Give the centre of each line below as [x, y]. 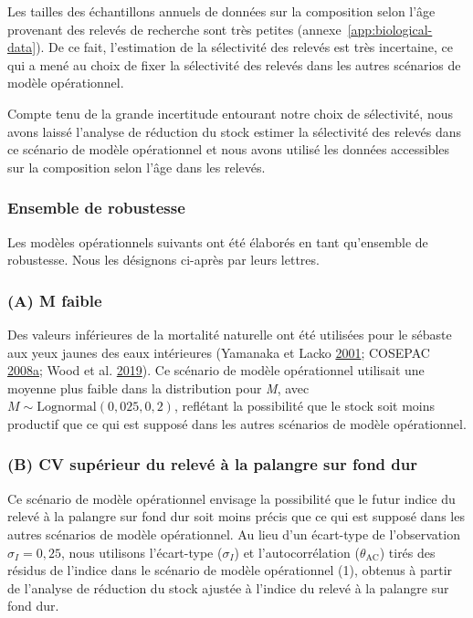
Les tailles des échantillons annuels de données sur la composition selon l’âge [221, 11]
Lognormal [67, 408]
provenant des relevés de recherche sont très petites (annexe [174, 29]
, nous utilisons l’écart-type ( [142, 552]
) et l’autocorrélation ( [297, 552]
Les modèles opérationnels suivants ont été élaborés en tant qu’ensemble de [218, 241]
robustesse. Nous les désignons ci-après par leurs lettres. [163, 260]
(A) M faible [55, 300]
